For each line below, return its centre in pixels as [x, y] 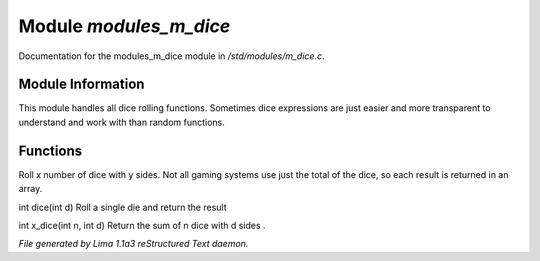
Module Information [81, 84]
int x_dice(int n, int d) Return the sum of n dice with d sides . [142, 225]
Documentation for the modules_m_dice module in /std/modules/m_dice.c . [171, 56]
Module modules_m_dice [124, 26]
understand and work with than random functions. [121, 122]
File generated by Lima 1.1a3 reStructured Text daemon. [133, 244]
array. [30, 189]
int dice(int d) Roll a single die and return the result [122, 207]
